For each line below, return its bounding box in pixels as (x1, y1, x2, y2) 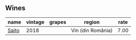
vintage (26, 18, 45, 25)
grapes (49, 18, 67, 25)
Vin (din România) (71, 27, 113, 34)
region (84, 18, 100, 25)
